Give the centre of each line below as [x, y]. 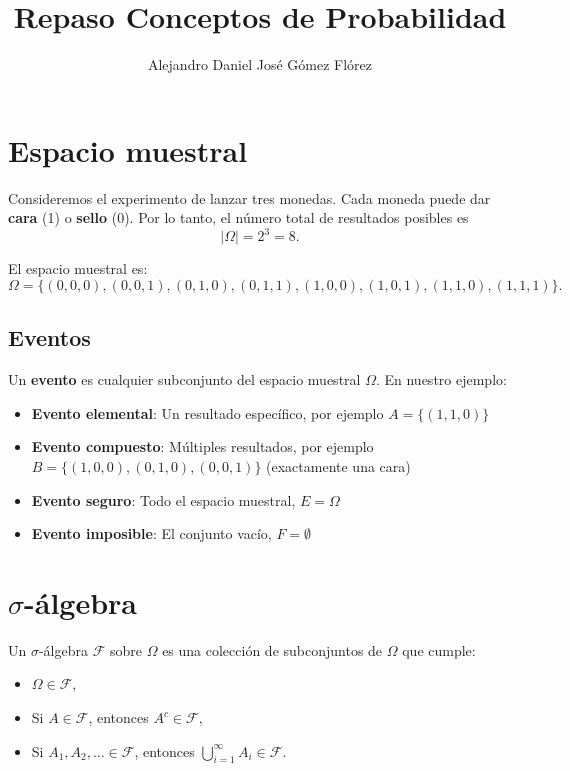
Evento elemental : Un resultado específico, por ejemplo [207, 412]
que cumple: [439, 649]
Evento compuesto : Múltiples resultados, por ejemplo [202, 446]
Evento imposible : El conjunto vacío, [151, 533]
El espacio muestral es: [78, 268]
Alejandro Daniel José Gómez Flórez [260, 64]
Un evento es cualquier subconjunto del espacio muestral [184, 379]
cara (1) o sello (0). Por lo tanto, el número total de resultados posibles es [238, 217]
